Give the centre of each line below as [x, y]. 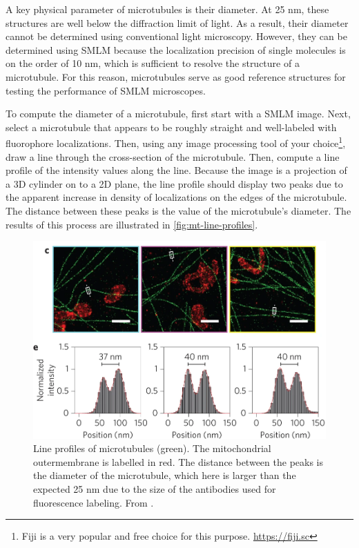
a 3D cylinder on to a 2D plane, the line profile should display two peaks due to [174, 183]
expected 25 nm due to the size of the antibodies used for [155, 489]
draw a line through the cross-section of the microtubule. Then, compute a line [173, 156]
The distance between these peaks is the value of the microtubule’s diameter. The [178, 210]
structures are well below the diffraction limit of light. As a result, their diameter [177, 22]
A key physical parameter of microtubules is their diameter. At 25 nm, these [167, 9]
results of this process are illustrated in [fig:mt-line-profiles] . [132, 224]
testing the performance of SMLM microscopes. [106, 90]
